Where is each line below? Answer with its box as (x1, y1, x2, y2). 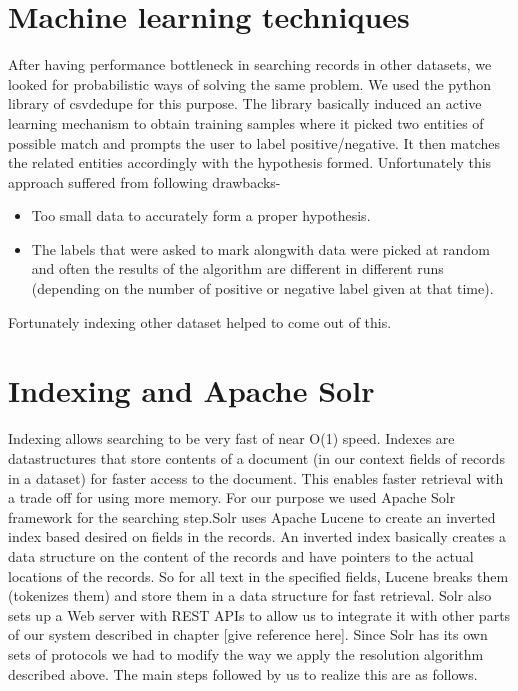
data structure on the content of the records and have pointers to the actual (8, 545, 474, 566)
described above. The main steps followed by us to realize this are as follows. (8, 663, 478, 684)
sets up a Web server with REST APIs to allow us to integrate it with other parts (8, 604, 511, 625)
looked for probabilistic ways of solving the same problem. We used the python (8, 73, 492, 94)
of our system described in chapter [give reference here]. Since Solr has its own (8, 624, 488, 645)
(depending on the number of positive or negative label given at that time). (31, 278, 494, 299)
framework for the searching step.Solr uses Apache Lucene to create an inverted (8, 506, 496, 527)
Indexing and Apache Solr (8, 370, 375, 411)
